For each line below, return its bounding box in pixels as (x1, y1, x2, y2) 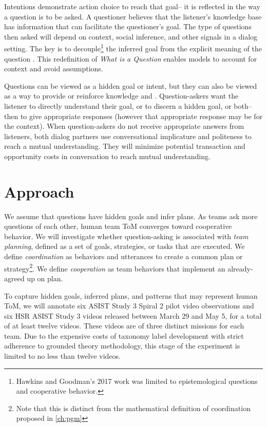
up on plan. (27, 273, 63, 283)
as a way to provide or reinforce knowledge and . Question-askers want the (4, 90, 239, 101)
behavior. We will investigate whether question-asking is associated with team (4, 230, 249, 241)
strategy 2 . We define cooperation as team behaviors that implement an (4, 261, 225, 274)
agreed (4, 273, 25, 283)
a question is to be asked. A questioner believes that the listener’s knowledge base (4, 11, 262, 22)
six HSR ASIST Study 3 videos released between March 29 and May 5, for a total (4, 310, 262, 321)
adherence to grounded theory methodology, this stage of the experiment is (4, 340, 240, 351)
